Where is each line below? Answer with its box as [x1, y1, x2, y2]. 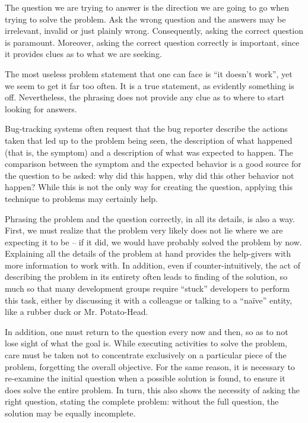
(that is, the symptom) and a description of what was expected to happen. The [5, 146, 293, 158]
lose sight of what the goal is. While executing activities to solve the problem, [5, 337, 287, 349]
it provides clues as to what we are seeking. [5, 48, 162, 60]
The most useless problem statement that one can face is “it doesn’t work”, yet [5, 67, 293, 80]
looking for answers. [5, 102, 77, 115]
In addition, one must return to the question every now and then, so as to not [5, 325, 288, 337]
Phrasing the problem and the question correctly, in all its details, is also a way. [5, 212, 295, 225]
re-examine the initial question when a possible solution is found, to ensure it [5, 372, 285, 384]
